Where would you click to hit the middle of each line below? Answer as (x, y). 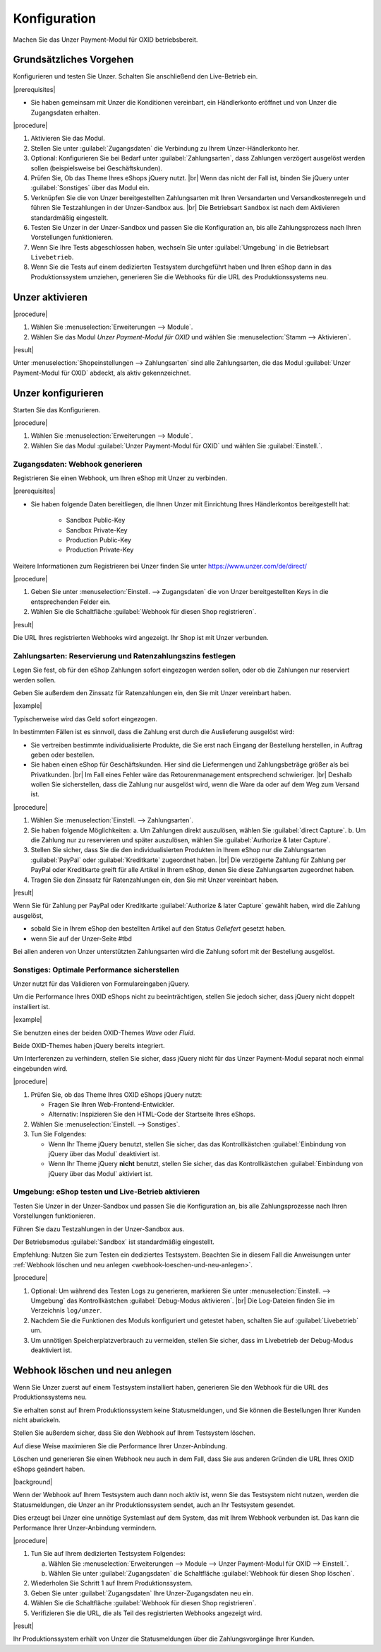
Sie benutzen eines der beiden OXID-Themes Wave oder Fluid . (104, 1032)
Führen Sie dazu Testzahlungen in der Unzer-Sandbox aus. (99, 1229)
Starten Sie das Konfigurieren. (57, 409)
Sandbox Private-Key (97, 530)
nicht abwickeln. (37, 1420)
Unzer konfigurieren (58, 393)
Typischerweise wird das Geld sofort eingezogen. (85, 719)
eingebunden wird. (41, 1069)
